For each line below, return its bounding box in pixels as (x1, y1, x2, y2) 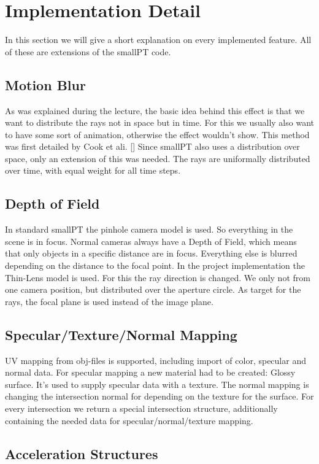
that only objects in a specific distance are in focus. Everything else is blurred (5, 247, 298, 260)
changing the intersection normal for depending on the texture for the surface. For (5, 390, 314, 403)
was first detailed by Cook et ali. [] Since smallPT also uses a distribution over (5, 140, 300, 153)
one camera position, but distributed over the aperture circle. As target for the (5, 283, 301, 296)
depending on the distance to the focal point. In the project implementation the (5, 259, 305, 272)
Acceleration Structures (5, 444, 158, 463)
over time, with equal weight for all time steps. (5, 164, 181, 177)
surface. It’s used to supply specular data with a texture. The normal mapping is (5, 377, 309, 390)
